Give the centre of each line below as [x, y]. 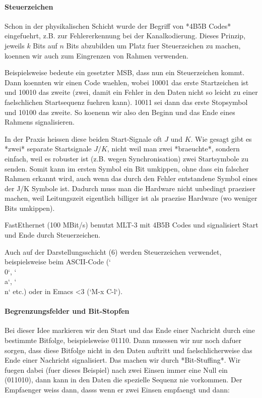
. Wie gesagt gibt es [221, 138]
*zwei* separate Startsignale [48, 149]
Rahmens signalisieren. [40, 122]
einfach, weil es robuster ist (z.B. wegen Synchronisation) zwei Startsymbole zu [127, 158]
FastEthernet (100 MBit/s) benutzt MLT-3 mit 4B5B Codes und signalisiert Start [132, 225]
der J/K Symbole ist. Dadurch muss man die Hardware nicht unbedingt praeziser [130, 188]
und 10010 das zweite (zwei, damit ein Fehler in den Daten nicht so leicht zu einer [131, 92]
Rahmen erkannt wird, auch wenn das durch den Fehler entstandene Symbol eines [131, 178]
